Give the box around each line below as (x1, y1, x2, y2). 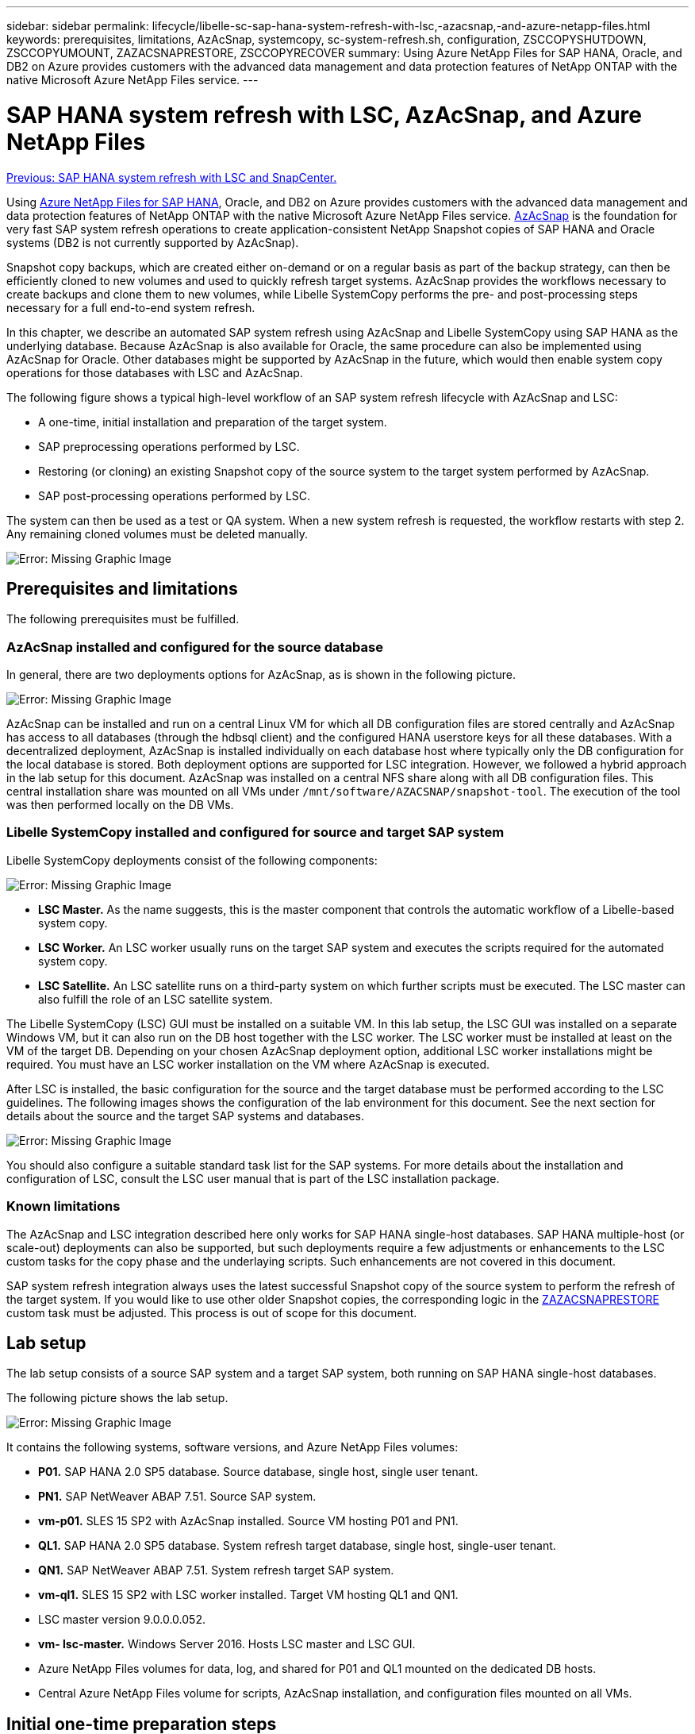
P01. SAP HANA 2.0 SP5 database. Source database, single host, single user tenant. (38, 1465, 478, 1479)
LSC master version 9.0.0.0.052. (38, 1613, 205, 1627)
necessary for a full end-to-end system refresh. (6, 300, 255, 314)
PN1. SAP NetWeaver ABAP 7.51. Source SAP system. (38, 1489, 317, 1504)
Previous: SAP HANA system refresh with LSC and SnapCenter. (6, 170, 337, 184)
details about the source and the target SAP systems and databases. (6, 1108, 365, 1123)
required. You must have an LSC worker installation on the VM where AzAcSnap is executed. (6, 1057, 490, 1071)
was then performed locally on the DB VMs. (6, 798, 234, 812)
